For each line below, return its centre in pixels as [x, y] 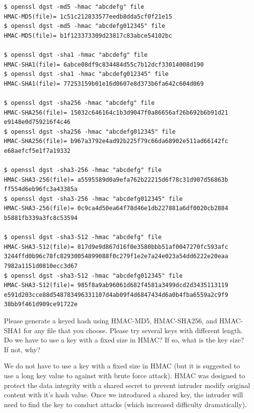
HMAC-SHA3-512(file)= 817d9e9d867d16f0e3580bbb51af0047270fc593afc [116, 247]
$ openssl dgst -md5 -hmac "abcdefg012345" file [85, 26]
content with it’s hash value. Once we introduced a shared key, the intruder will [124, 395]
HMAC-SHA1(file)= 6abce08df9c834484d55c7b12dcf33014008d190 [104, 64]
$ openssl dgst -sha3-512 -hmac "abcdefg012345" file [93, 276]
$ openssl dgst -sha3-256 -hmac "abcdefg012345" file [93, 199]
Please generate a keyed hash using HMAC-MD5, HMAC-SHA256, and [111, 320]
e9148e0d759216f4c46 [37, 122]
